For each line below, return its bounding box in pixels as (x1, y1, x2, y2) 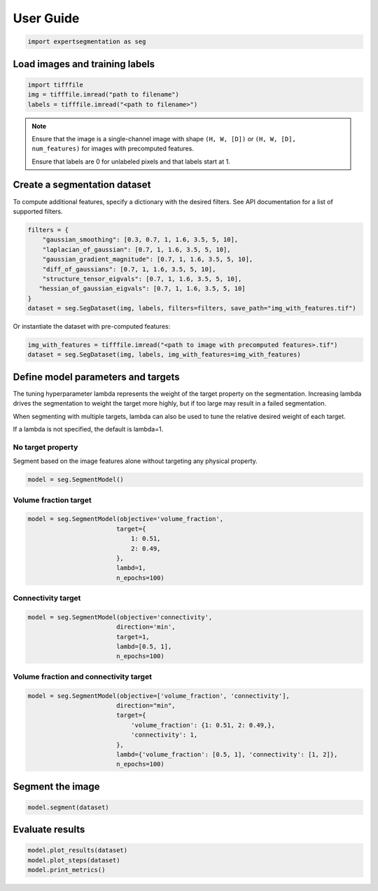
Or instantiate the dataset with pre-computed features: (13, 322, 171, 331)
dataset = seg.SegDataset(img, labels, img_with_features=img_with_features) (27, 350, 301, 359)
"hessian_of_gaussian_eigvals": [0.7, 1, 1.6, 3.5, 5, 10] (38, 285, 246, 293)
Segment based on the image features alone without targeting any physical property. (13, 457, 258, 465)
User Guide (13, 10, 80, 26)
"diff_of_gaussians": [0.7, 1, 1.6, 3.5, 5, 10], (42, 265, 216, 273)
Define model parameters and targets (13, 371, 180, 383)
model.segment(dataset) (27, 803, 110, 811)
